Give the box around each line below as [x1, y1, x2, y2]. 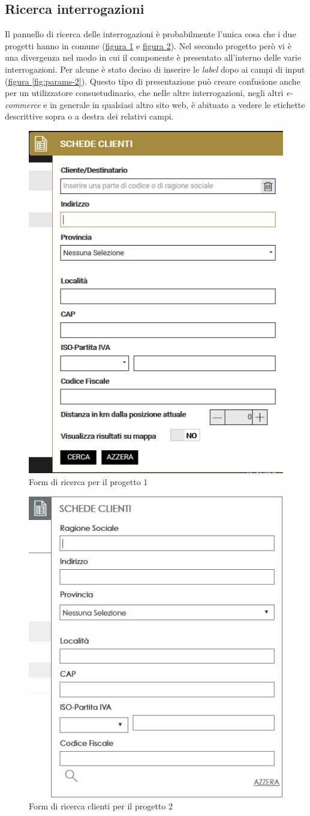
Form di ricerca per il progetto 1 [29, 475, 148, 488]
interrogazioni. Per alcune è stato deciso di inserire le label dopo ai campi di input [5, 62, 305, 75]
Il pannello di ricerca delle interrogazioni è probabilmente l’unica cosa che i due [5, 28, 296, 40]
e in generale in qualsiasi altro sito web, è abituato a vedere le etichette [43, 98, 305, 110]
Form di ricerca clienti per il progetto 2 [29, 799, 173, 812]
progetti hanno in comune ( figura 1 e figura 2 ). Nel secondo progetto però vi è [5, 39, 291, 52]
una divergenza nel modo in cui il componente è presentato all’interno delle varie [5, 51, 302, 64]
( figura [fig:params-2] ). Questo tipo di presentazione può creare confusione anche [5, 74, 300, 87]
